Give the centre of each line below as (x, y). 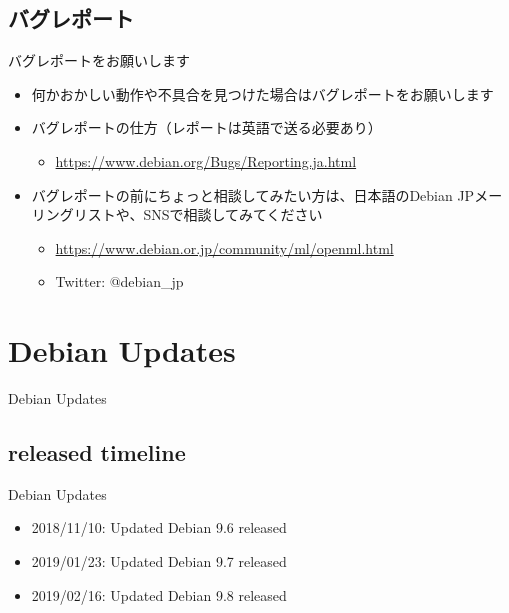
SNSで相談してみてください (233, 214)
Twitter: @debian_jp (119, 281)
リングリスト (73, 214)
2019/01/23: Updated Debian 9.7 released (159, 561)
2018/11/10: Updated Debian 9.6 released (159, 527)
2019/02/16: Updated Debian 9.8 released (159, 594)
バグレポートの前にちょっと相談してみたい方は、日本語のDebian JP (253, 194)
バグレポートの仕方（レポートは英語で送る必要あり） (206, 127)
